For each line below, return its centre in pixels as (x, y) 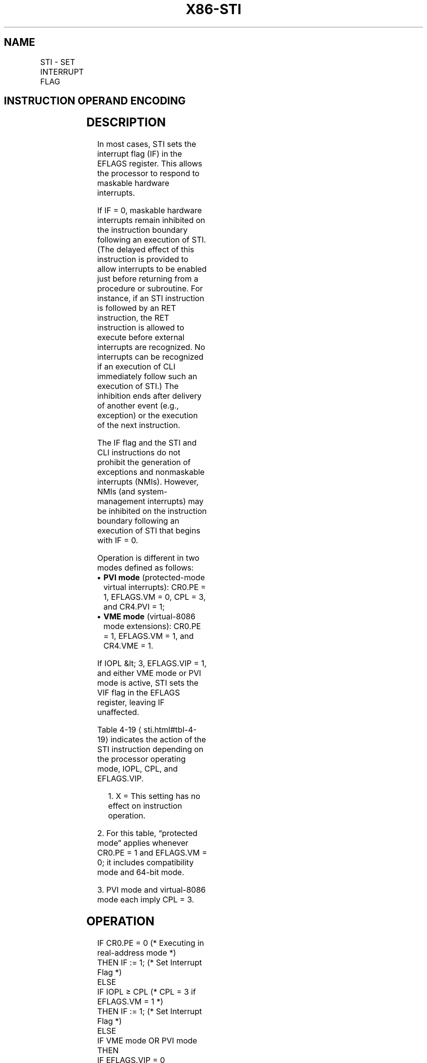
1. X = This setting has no (154, 796)
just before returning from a (148, 279)
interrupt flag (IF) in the (140, 154)
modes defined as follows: (146, 568)
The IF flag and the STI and (147, 443)
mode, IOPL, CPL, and (137, 769)
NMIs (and (116, 492)
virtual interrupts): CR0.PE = (155, 587)
